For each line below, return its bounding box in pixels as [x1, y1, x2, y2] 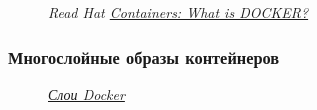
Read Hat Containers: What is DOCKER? [48, 2, 309, 22]
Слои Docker [48, 83, 125, 104]
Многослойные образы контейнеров [8, 44, 280, 69]
